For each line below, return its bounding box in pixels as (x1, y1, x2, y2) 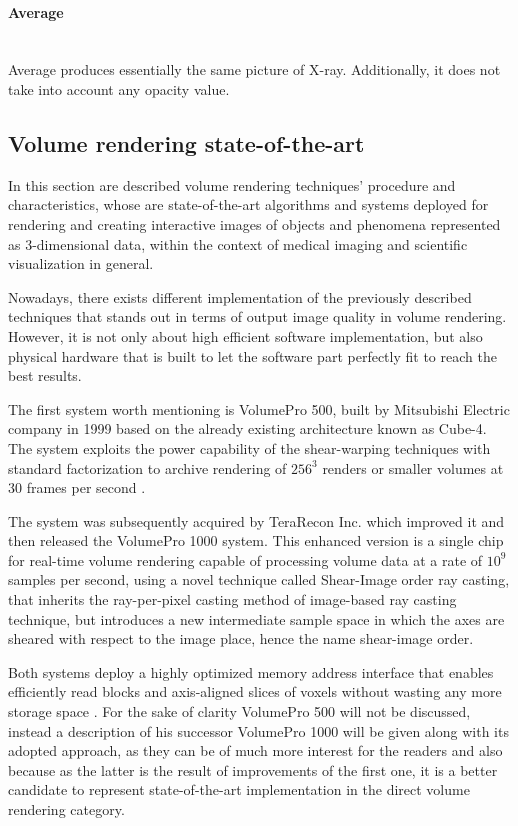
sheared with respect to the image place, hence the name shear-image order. (8, 628, 474, 649)
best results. (8, 365, 82, 386)
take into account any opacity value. (8, 78, 230, 99)
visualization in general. (8, 253, 154, 274)
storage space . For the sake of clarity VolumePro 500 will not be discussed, (8, 701, 471, 722)
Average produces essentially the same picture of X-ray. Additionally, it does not (8, 59, 501, 80)
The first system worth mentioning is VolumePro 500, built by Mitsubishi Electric (8, 398, 510, 419)
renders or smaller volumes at (322, 457, 504, 478)
